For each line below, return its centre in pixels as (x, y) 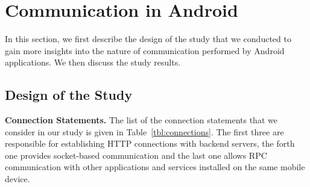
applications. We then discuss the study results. (93, 62)
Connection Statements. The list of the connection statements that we (141, 120)
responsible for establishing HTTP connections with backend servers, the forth (150, 143)
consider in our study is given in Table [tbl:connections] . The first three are (144, 131)
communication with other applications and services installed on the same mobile (155, 167)
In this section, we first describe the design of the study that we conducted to (148, 39)
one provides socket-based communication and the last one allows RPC (136, 155)
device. (17, 179)
